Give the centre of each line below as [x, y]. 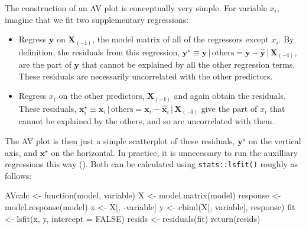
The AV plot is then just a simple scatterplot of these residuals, [120, 141]
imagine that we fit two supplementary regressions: [97, 19]
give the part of [229, 108]
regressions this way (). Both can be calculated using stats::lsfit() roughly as [152, 164]
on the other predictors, [102, 96]
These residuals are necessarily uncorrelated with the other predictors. [146, 76]
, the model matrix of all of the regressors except [180, 39]
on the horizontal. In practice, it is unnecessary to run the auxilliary [175, 152]
